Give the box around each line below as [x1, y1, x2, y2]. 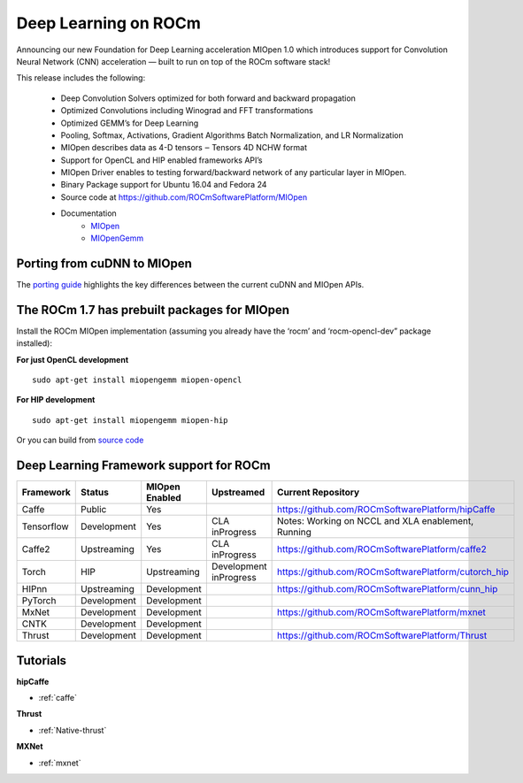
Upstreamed [211, 487, 265, 499]
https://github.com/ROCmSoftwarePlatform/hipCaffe [277, 503, 496, 516]
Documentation [60, 208, 117, 219]
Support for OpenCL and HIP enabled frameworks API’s [60, 155, 263, 165]
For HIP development [16, 395, 96, 405]
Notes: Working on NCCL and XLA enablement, [277, 515, 474, 527]
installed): [16, 338, 53, 349]
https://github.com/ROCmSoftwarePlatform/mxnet [277, 606, 487, 618]
